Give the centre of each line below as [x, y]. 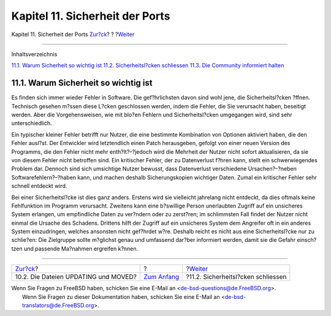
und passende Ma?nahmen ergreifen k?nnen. [81, 249]
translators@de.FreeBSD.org [58, 306]
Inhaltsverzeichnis [34, 54]
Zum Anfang [161, 277]
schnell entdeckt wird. [39, 186]
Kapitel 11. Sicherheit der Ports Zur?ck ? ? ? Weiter [73, 34]
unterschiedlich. [32, 123]
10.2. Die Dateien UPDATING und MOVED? [76, 277]
